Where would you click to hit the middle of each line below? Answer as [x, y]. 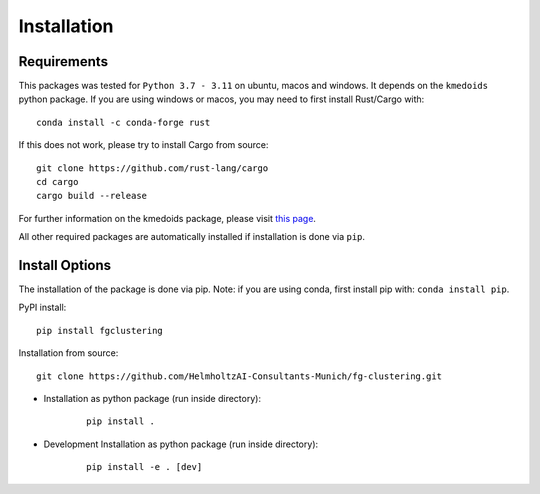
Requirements [63, 61]
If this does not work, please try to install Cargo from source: [143, 145]
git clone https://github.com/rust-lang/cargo [152, 168]
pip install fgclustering [100, 330]
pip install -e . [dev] [144, 467]
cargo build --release [92, 196]
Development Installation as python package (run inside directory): [181, 444]
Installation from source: [68, 353]
